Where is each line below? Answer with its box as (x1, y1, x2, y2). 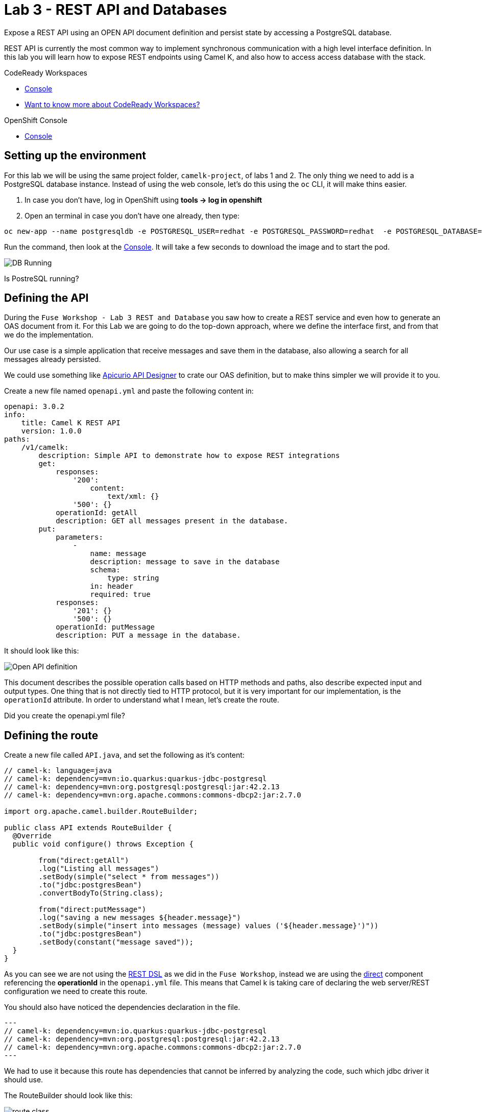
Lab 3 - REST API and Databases (4, 1, 227, 18)
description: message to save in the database (90, 558, 280, 566)
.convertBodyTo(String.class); (38, 889, 163, 898)
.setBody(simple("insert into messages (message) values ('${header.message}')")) (38, 922, 379, 930)
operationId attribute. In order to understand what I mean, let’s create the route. (4, 695, 279, 705)
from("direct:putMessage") (38, 905, 147, 914)
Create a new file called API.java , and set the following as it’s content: (4, 751, 245, 760)
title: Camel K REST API (21, 419, 120, 427)
